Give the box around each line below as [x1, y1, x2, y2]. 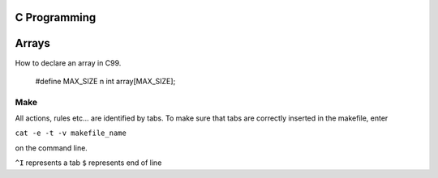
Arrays [15, 36, 50, 50]
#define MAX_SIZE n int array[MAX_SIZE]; [35, 76, 176, 86]
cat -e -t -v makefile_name [15, 129, 127, 138]
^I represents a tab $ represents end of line [15, 158, 162, 167]
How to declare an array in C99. [15, 57, 122, 68]
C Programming [15, 11, 97, 24]
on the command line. [15, 142, 88, 153]
